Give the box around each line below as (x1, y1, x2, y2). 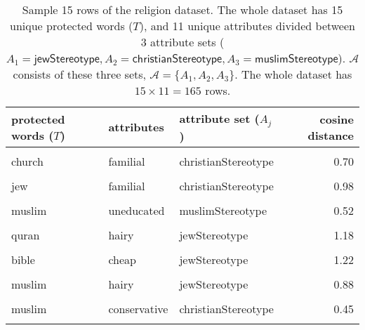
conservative (108, 300, 168, 317)
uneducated (108, 202, 165, 218)
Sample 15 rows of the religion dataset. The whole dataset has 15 (22, 1, 343, 18)
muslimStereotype (179, 202, 267, 218)
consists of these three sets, (13, 66, 146, 82)
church (11, 152, 44, 169)
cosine (319, 110, 354, 127)
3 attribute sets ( (140, 34, 225, 50)
